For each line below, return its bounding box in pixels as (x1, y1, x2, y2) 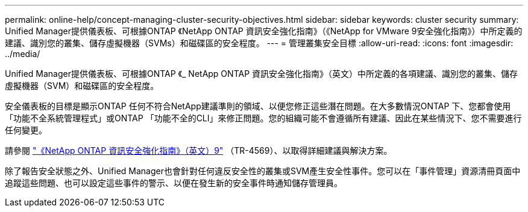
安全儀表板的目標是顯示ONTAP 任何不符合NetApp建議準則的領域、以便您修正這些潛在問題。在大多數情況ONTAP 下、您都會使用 (5, 101, 511, 111)
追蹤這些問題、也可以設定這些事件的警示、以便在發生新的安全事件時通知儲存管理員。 (5, 178, 342, 188)
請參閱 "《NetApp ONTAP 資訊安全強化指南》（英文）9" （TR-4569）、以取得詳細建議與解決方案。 (5, 145, 392, 156)
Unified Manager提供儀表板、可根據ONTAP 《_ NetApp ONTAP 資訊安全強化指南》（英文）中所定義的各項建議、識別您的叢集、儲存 (5, 68, 518, 79)
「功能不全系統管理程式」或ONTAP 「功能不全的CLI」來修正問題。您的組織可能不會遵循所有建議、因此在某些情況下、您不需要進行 (5, 113, 522, 123)
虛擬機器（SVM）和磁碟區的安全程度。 (5, 80, 159, 91)
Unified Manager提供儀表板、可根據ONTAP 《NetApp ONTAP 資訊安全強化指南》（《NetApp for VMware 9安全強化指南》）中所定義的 (5, 26, 523, 36)
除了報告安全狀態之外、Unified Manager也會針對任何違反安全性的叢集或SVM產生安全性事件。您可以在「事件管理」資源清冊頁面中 (5, 166, 521, 176)
